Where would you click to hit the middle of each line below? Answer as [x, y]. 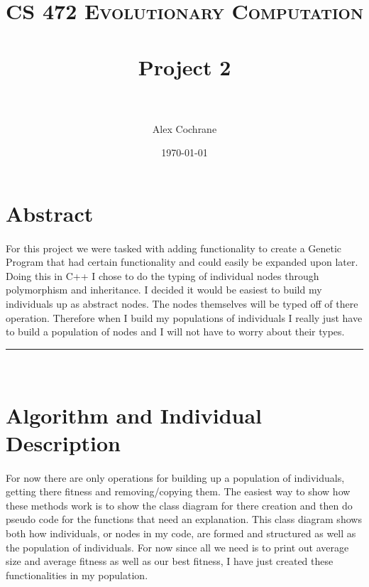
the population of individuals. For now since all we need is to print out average [177, 547]
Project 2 [184, 66]
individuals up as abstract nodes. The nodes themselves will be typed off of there [182, 304]
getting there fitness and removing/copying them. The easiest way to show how [178, 491]
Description [64, 442]
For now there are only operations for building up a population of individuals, [175, 477]
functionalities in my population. [77, 575]
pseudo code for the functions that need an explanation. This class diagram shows [184, 519]
